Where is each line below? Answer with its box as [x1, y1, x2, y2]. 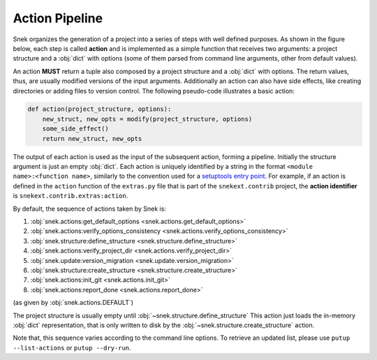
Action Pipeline [13, 10, 103, 26]
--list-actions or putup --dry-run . [13, 343, 132, 352]
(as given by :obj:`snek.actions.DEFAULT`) [13, 299, 134, 307]
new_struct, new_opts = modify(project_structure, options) [42, 115, 253, 123]
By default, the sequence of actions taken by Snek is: [13, 204, 167, 213]
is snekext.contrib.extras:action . [13, 192, 128, 200]
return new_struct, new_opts [42, 135, 142, 142]
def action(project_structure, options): [27, 105, 172, 113]
